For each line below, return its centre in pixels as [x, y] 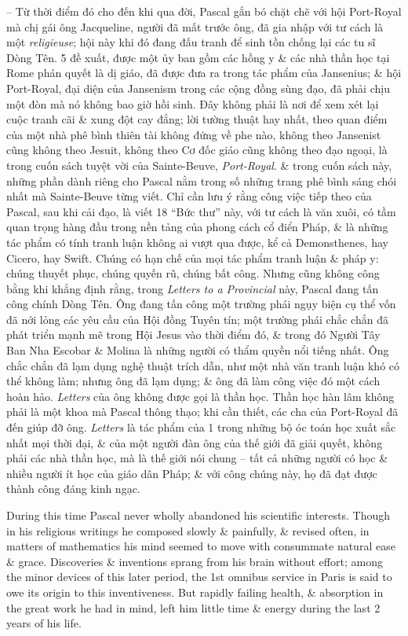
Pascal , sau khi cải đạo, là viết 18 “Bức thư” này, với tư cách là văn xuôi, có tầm [201, 211]
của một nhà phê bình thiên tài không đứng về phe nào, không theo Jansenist [194, 134]
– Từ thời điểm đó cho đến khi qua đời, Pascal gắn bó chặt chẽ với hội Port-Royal [204, 11]
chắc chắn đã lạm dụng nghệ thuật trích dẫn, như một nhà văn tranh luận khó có [203, 365]
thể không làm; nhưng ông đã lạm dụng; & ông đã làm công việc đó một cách [193, 381]
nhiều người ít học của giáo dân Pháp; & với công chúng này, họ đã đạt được [192, 473]
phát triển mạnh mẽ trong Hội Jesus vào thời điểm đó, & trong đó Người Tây [193, 335]
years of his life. [44, 623]
